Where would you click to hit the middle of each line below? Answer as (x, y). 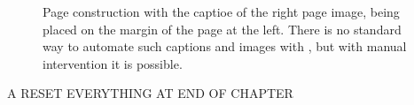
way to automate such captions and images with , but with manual (225, 46)
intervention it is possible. (113, 63)
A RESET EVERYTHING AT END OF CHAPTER (150, 93)
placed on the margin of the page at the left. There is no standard (222, 29)
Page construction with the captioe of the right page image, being (221, 11)
